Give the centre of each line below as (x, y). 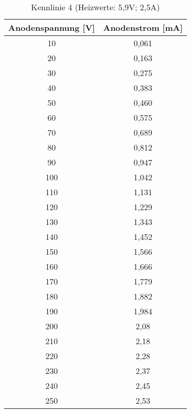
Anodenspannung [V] (52, 27)
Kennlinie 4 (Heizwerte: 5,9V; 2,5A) (95, 7)
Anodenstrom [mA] (143, 27)
